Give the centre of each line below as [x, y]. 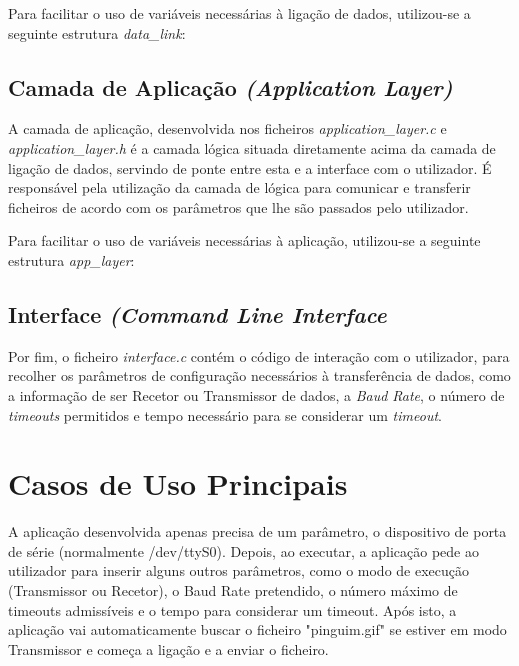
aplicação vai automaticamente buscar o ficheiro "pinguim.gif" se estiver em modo [257, 629]
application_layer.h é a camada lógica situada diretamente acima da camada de [252, 147]
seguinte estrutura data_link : [97, 32]
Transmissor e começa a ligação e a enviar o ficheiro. [168, 648]
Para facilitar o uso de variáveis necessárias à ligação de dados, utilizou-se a [239, 13]
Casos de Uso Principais [178, 483]
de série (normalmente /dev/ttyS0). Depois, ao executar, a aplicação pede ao [243, 550]
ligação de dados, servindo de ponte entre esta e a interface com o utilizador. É [250, 167]
